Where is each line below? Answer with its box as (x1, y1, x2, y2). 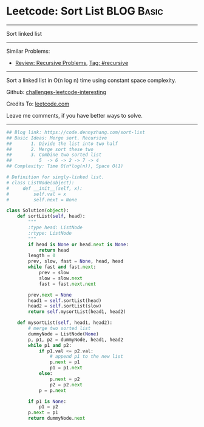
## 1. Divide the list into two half (6, 141, 118, 147)
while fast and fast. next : (28, 264, 97, 271)
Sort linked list (6, 30, 42, 37)
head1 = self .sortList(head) (28, 297, 102, 304)
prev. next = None (28, 292, 72, 298)
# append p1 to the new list (49, 354, 123, 360)
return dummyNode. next (28, 415, 86, 422)
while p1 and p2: (28, 342, 72, 348)
